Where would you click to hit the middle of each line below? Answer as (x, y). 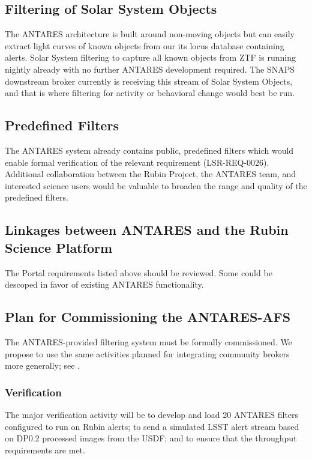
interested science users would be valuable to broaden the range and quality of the (156, 185)
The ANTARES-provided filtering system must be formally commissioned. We (148, 341)
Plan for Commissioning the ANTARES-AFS (148, 317)
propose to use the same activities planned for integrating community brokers (147, 353)
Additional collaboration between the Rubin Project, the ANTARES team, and (151, 174)
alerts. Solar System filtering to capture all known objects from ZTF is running (150, 57)
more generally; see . (42, 365)
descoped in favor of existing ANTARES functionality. (104, 284)
